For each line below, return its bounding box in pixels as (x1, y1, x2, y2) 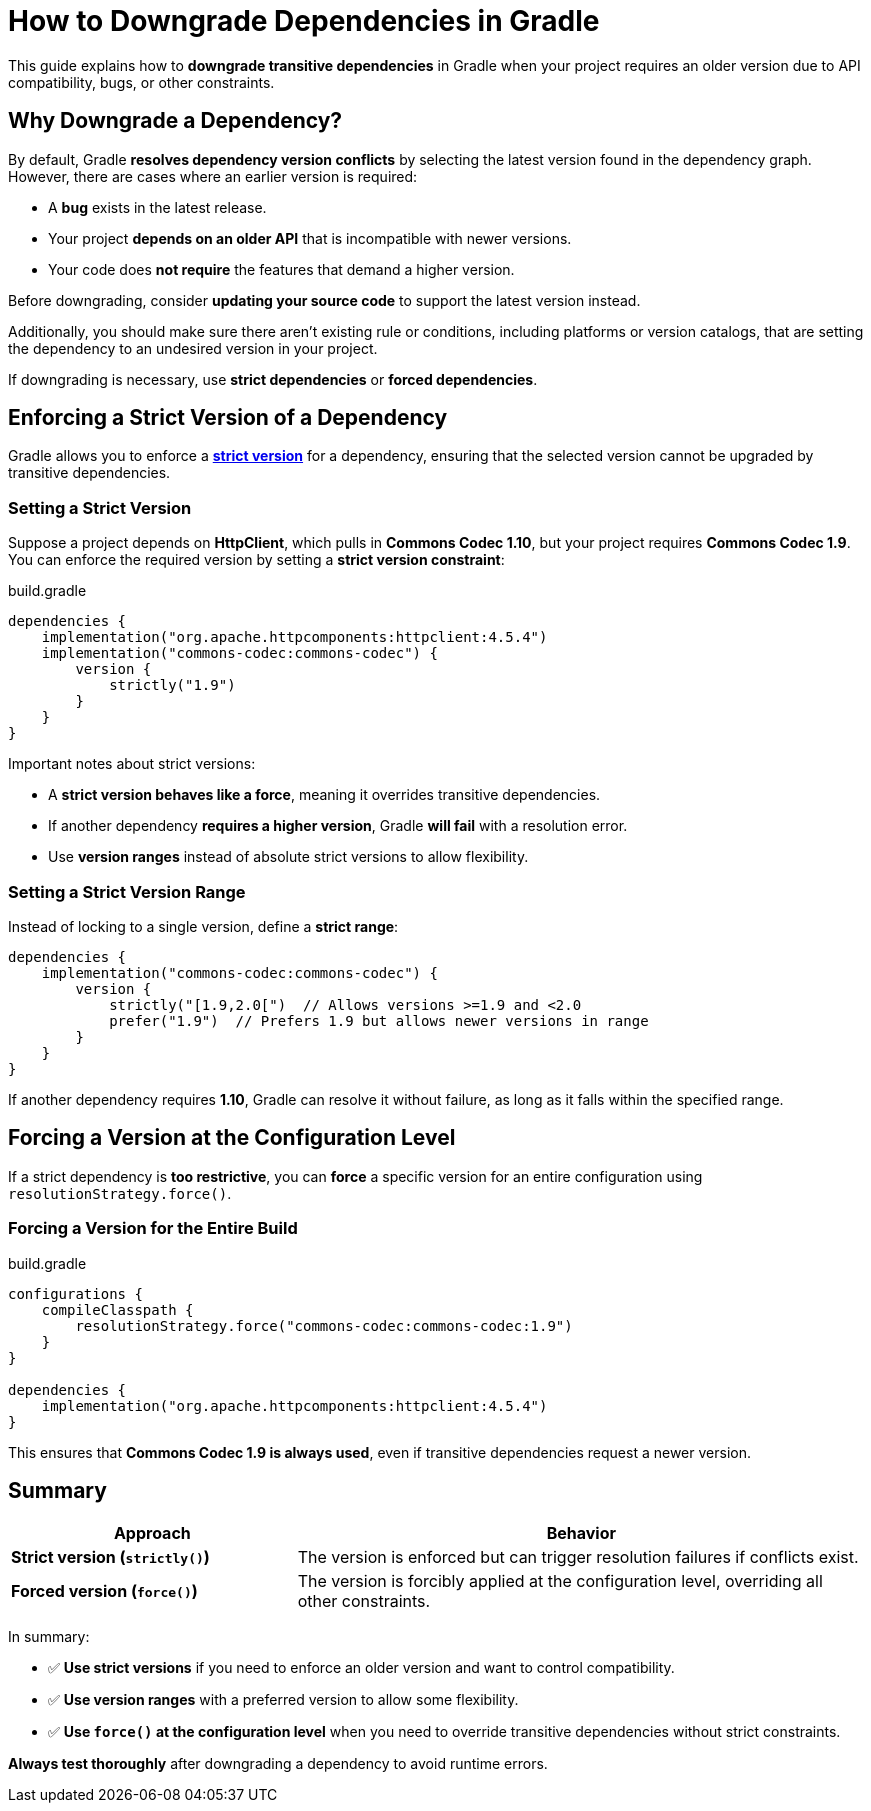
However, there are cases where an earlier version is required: (8, 167, 418, 185)
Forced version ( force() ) (11, 1581, 198, 1602)
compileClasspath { (41, 1301, 194, 1318)
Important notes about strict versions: (8, 755, 256, 773)
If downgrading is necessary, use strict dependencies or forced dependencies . (8, 370, 538, 388)
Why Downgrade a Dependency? (8, 108, 343, 134)
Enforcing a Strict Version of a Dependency (8, 405, 448, 431)
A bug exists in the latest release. (48, 198, 267, 216)
